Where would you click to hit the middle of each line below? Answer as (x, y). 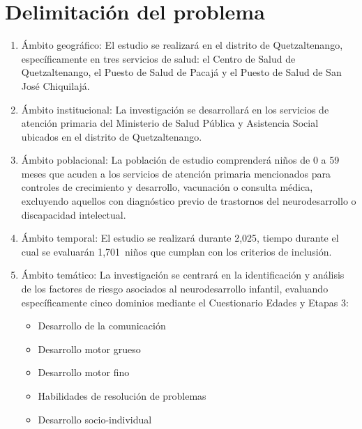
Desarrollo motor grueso (89, 349)
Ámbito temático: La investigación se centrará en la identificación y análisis (183, 275)
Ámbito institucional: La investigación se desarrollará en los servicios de (175, 109)
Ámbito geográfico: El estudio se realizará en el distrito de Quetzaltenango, (182, 45)
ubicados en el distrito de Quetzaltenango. (112, 136)
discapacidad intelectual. (74, 214)
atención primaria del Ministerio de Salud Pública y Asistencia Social (170, 123)
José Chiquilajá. (55, 85)
